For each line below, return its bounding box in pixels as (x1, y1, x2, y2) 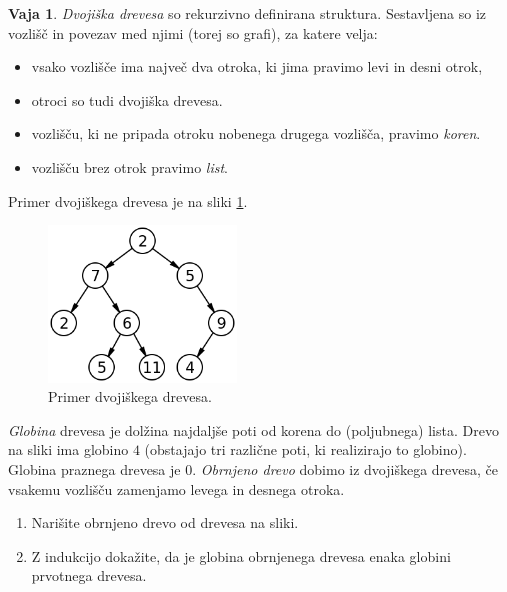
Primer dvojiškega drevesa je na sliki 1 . (8, 190, 248, 211)
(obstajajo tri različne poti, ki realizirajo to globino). (144, 439, 467, 460)
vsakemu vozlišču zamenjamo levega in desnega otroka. (8, 478, 345, 499)
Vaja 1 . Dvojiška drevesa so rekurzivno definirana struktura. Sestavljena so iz (8, 3, 486, 23)
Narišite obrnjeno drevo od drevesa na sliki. (31, 512, 299, 533)
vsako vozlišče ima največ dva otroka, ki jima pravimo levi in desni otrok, (31, 56, 483, 77)
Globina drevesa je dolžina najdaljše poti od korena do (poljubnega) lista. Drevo (8, 419, 499, 440)
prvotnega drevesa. (31, 565, 147, 586)
